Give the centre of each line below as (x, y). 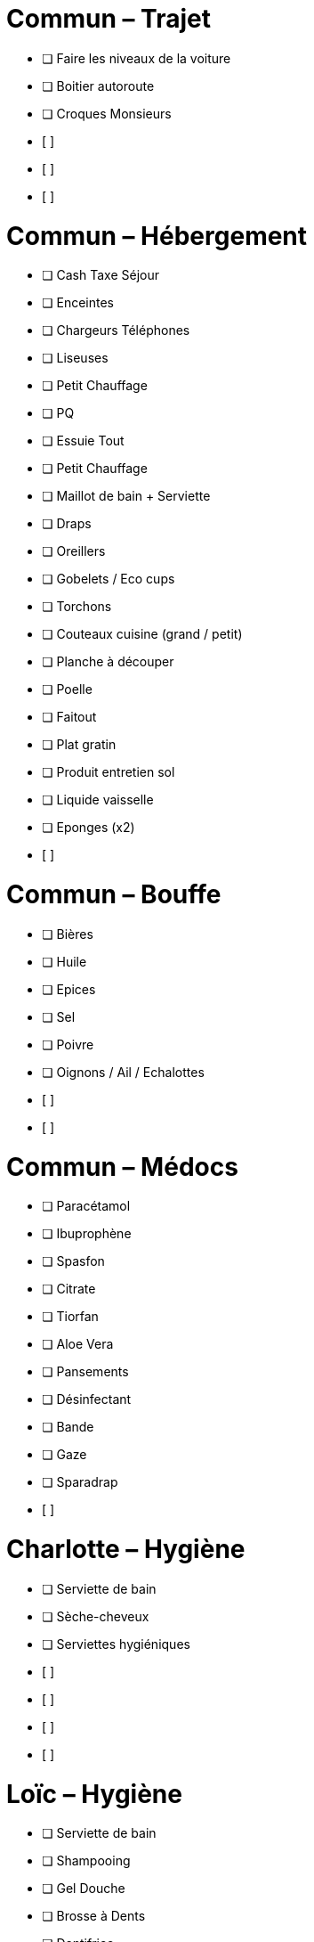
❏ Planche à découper (108, 662)
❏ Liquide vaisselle (98, 800)
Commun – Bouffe (114, 894)
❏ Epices (69, 989)
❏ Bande (68, 1427)
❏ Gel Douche (84, 1889)
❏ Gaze (64, 1455)
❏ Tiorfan (70, 1317)
